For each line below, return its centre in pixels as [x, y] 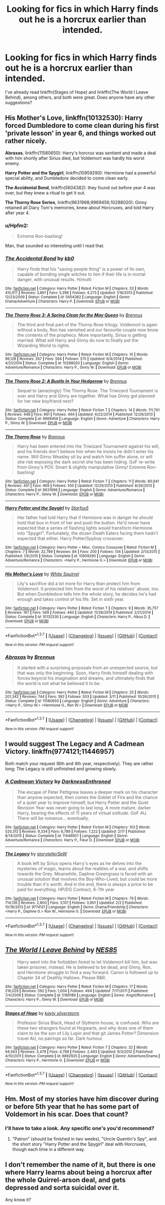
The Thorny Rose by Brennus [35, 437]
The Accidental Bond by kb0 [40, 258]
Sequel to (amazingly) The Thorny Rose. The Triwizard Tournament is [87, 391]
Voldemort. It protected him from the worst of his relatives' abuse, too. [88, 589]
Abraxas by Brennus [30, 657]
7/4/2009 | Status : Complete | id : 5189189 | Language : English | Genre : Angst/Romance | [80, 995]
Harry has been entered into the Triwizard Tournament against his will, [88, 446]
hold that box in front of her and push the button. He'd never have [84, 523]
